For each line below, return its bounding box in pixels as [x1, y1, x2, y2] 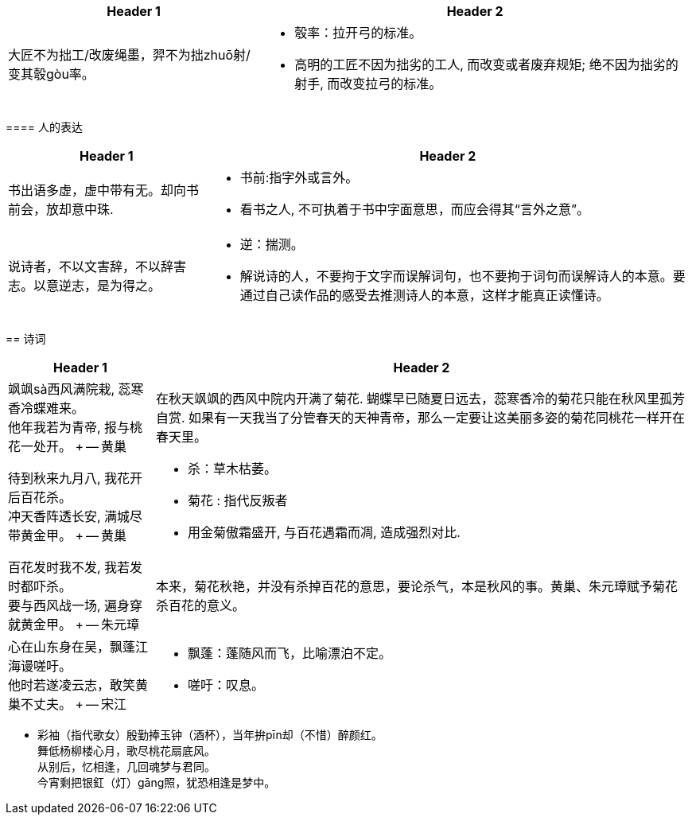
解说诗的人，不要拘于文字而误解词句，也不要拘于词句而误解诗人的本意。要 [239, 268, 686, 284]
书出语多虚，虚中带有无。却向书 [8, 182, 200, 198]
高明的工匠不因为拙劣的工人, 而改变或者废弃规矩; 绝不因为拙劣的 [294, 56, 678, 72]
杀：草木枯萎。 [187, 461, 277, 477]
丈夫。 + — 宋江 [33, 696, 126, 712]
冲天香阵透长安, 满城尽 [8, 508, 143, 524]
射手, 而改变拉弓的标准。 [294, 76, 442, 91]
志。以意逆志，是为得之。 [8, 278, 161, 294]
